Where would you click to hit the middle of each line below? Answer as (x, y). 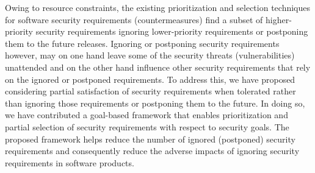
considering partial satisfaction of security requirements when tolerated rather (150, 91)
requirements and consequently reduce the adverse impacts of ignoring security (152, 151)
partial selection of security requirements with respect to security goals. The (147, 126)
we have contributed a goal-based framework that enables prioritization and (147, 115)
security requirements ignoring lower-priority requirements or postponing (172, 31)
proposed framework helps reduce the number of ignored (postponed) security (150, 139)
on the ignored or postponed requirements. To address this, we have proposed (150, 79)
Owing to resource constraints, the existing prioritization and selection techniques (157, 7)
